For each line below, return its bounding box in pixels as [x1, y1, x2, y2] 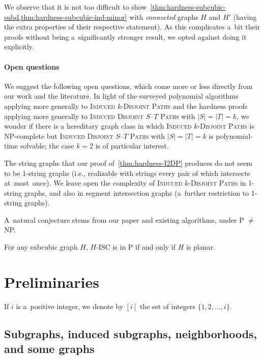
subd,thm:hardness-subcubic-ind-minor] [4, 11, 127, 22]
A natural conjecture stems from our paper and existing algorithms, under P [4, 214, 244, 225]
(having [233, 11, 257, 22]
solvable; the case [20, 140, 74, 151]
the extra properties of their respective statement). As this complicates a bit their [4, 21, 260, 32]
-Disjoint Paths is [197, 121, 254, 131]
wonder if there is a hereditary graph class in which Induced [4, 121, 192, 131]
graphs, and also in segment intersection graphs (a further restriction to [24, 187, 249, 198]
